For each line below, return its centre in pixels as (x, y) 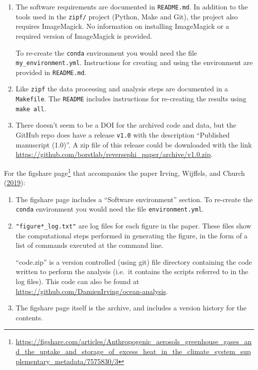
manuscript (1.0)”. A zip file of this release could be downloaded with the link (134, 144)
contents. (29, 317)
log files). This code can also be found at (77, 281)
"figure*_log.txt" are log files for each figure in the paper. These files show (133, 225)
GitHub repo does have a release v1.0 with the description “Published (123, 135)
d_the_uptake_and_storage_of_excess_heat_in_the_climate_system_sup (133, 351)
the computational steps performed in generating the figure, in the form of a (131, 235)
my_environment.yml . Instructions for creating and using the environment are (134, 62)
